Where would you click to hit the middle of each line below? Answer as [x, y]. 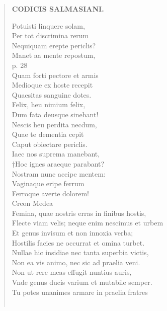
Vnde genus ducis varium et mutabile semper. [82, 282]
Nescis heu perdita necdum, [54, 124]
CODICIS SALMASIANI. [58, 9]
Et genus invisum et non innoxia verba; [72, 233]
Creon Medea [32, 203]
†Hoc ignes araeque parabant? [58, 163]
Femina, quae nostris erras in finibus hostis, [79, 213]
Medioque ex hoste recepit [52, 85]
